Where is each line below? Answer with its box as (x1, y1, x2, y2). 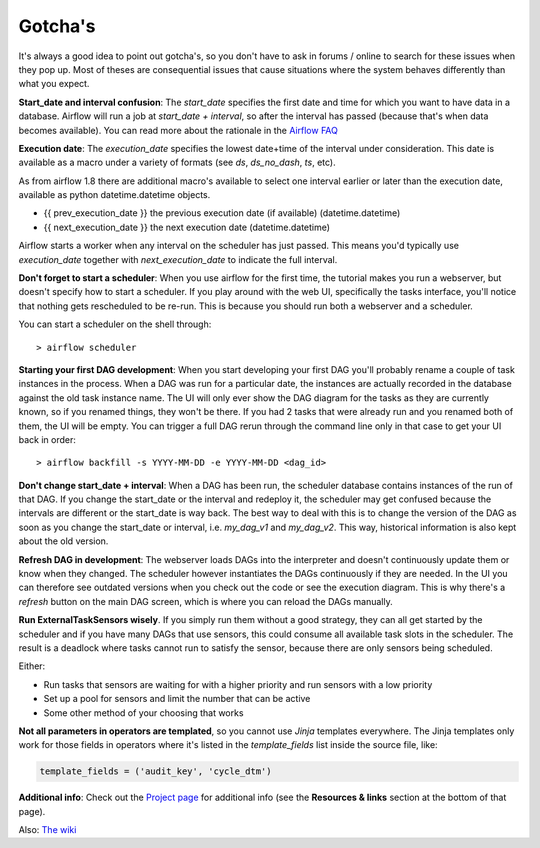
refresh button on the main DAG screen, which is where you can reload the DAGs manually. (18, 595, 394, 607)
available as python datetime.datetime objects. (18, 189, 211, 201)
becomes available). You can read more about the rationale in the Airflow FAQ (18, 124, 339, 136)
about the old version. (18, 535, 109, 547)
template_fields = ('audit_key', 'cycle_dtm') (39, 766, 272, 777)
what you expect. (18, 78, 90, 90)
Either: (18, 660, 46, 672)
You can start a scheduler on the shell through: (18, 318, 212, 330)
